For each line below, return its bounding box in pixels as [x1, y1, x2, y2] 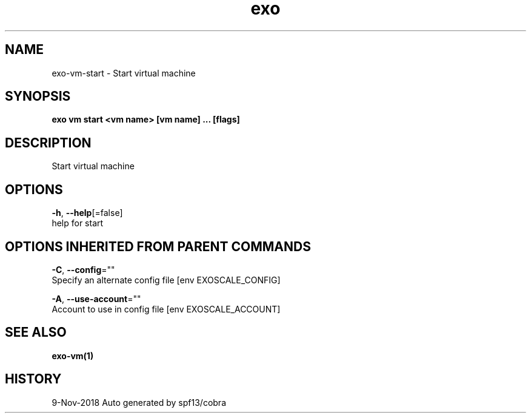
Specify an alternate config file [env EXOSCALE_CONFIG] [52, 274, 281, 285]
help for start [52, 218, 104, 229]
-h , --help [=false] [52, 207, 123, 218]
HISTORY [5, 371, 62, 387]
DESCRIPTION [5, 135, 92, 150]
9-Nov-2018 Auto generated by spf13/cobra [52, 397, 226, 408]
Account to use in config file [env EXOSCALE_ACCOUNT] [52, 303, 281, 314]
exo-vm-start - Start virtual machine [52, 67, 196, 78]
